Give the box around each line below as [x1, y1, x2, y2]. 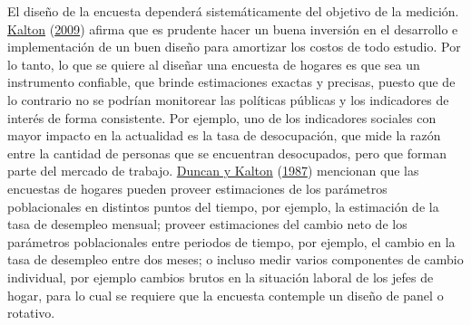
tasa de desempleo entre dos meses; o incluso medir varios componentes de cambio [7, 250, 464, 269]
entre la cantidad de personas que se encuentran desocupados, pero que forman [7, 143, 446, 162]
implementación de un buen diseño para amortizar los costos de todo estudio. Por [7, 37, 461, 56]
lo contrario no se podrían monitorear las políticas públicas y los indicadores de [7, 90, 449, 109]
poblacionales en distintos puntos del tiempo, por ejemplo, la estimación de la [7, 196, 439, 215]
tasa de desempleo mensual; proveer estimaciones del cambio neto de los [7, 215, 407, 234]
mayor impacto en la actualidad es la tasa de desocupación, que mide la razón [7, 126, 441, 145]
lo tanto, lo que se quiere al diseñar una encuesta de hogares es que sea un [7, 54, 420, 73]
